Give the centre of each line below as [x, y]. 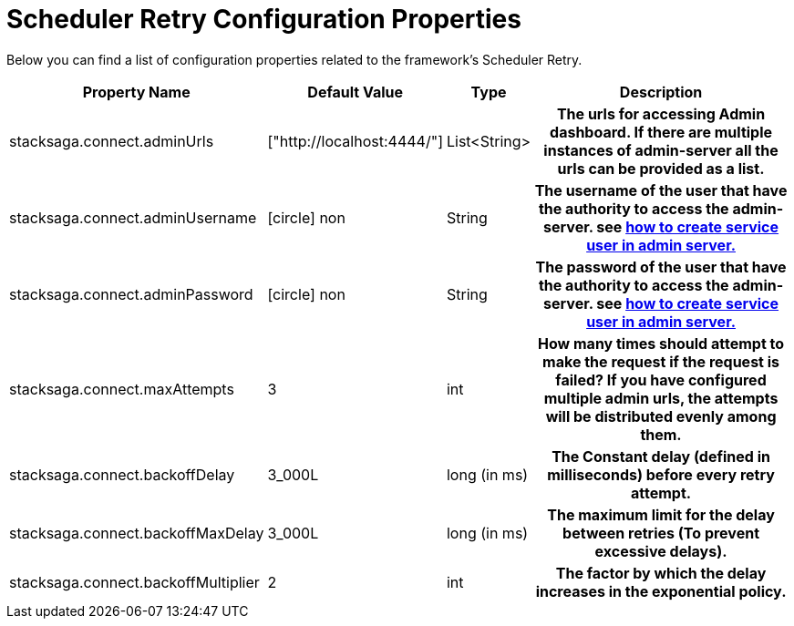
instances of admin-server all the [661, 150]
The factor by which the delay [661, 573]
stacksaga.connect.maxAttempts [122, 389]
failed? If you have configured [661, 380]
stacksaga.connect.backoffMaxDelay [137, 533]
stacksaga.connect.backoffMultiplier [134, 582]
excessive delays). [661, 551]
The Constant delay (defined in [661, 456]
